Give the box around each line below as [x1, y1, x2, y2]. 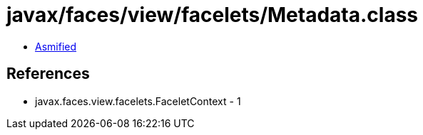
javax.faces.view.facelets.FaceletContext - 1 [35, 94, 241, 107]
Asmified [35, 40, 77, 53]
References [6, 65, 90, 83]
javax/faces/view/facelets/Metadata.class [6, 3, 419, 27]
